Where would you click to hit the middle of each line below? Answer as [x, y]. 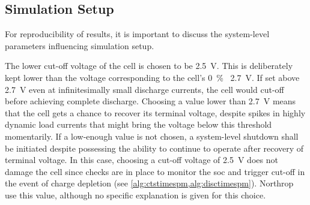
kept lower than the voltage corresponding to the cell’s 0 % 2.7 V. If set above [152, 77]
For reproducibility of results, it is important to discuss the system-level [137, 34]
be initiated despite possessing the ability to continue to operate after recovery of [154, 148]
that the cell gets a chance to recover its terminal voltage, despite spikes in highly [155, 112]
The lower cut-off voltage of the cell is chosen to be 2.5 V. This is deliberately [149, 66]
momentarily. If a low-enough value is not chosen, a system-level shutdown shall [152, 136]
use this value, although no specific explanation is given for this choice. [135, 195]
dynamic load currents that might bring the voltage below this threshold [138, 124]
